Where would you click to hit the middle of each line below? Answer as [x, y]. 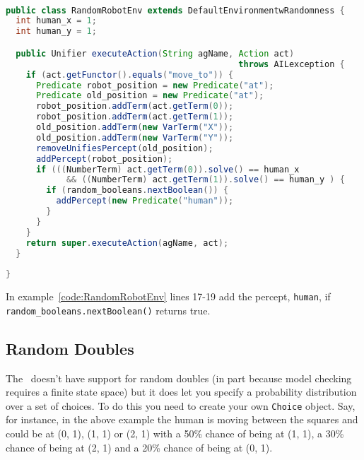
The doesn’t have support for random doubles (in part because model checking [179, 378]
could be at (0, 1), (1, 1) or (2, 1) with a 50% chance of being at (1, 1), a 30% [175, 434]
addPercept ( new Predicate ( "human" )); [145, 201]
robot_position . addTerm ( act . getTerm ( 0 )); [135, 106]
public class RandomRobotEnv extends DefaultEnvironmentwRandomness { [175, 10]
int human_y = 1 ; [56, 31]
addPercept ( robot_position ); [104, 159]
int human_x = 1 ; [56, 21]
